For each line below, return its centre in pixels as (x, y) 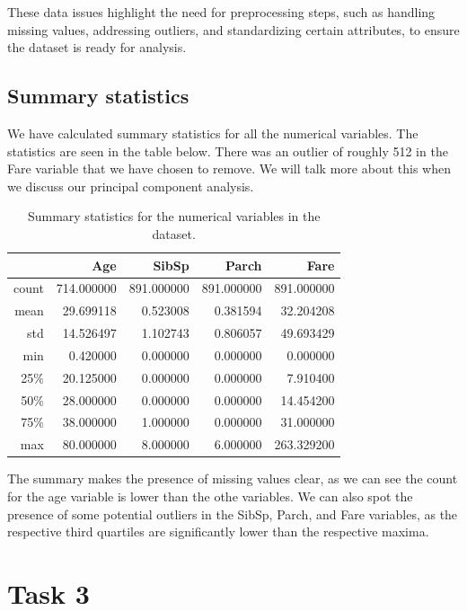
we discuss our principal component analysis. (131, 186)
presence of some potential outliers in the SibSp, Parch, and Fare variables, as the (233, 514)
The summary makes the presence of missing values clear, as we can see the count (233, 478)
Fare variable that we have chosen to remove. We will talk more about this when (229, 168)
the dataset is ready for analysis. (97, 47)
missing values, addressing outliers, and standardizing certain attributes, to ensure (233, 29)
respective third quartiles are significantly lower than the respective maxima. (218, 531)
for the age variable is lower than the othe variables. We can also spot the (210, 496)
